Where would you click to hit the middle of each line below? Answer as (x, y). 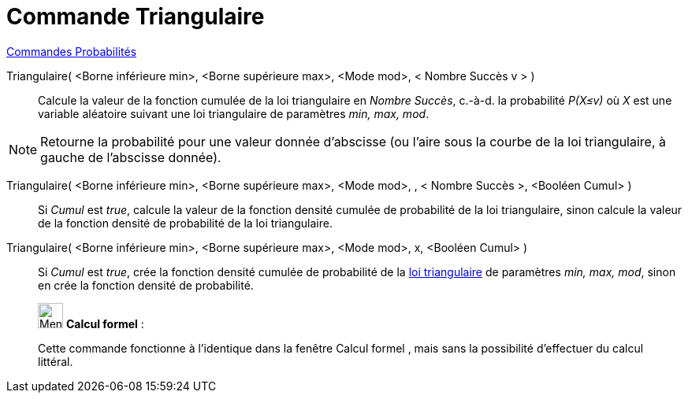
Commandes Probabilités (72, 51)
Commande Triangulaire (136, 17)
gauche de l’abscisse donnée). (131, 157)
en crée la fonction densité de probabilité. (146, 285)
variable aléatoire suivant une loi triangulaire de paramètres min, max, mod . (234, 113)
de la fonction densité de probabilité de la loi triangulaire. (185, 223)
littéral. (56, 361)
